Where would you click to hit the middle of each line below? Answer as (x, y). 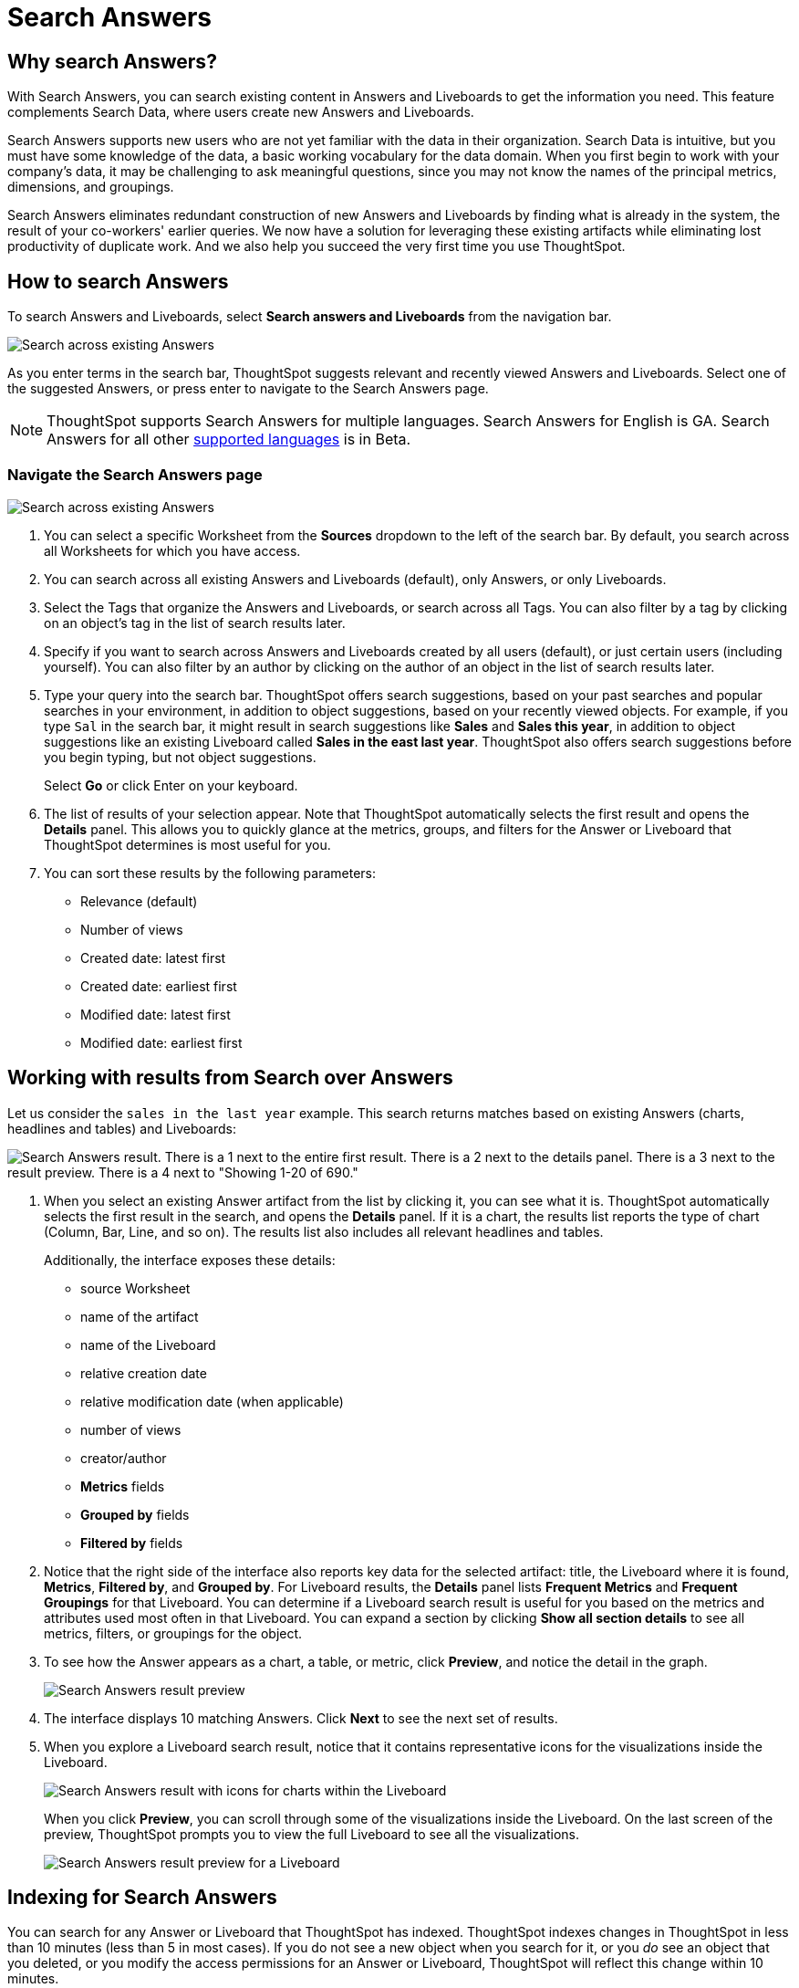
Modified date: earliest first (161, 1042)
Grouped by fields (135, 1514)
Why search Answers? (112, 61)
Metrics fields (123, 1486)
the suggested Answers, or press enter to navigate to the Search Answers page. (248, 389)
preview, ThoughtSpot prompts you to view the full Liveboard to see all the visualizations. (312, 1834)
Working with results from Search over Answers (230, 1078)
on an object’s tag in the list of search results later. (195, 623)
